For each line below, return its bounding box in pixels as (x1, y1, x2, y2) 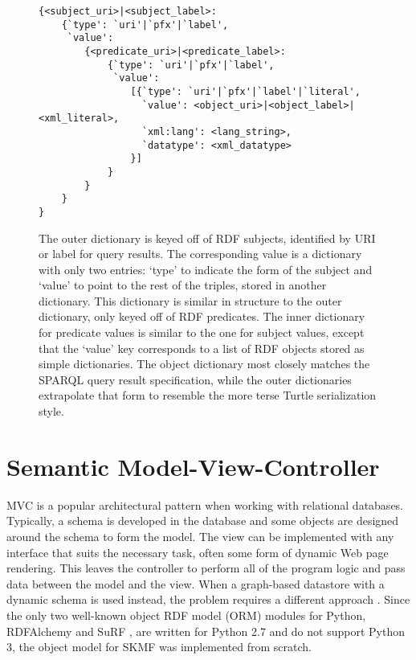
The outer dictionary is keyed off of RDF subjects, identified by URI (39, 229, 376, 246)
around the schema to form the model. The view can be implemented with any (6, 527, 394, 544)
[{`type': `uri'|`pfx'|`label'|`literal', (130, 85, 361, 97)
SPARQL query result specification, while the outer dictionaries (39, 371, 352, 387)
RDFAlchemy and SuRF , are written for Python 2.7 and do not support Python (6, 622, 405, 639)
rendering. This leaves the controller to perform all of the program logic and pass (6, 560, 406, 576)
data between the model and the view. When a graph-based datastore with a (6, 575, 385, 592)
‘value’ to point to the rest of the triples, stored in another (39, 277, 327, 293)
